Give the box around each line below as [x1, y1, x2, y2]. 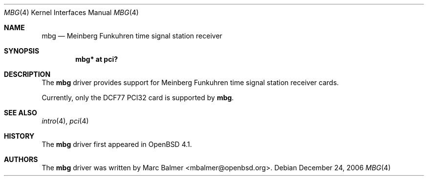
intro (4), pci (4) [42, 117, 89, 125]
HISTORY [4, 132, 35, 140]
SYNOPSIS [4, 47, 40, 55]
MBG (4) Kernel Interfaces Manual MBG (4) [4, 8, 139, 17]
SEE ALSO [4, 108, 37, 117]
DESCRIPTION [4, 70, 51, 78]
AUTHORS [4, 155, 38, 163]
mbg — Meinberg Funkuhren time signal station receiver [42, 32, 222, 40]
